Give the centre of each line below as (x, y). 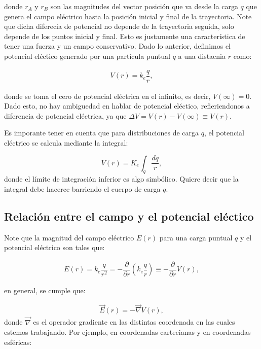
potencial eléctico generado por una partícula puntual (87, 56)
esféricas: (18, 342)
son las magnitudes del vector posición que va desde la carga (144, 6)
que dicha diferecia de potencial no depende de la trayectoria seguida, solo (119, 26)
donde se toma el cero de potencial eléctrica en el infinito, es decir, (107, 96)
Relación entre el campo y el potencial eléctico (129, 216)
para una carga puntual (196, 237)
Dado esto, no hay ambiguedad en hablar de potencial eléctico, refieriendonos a (127, 106)
